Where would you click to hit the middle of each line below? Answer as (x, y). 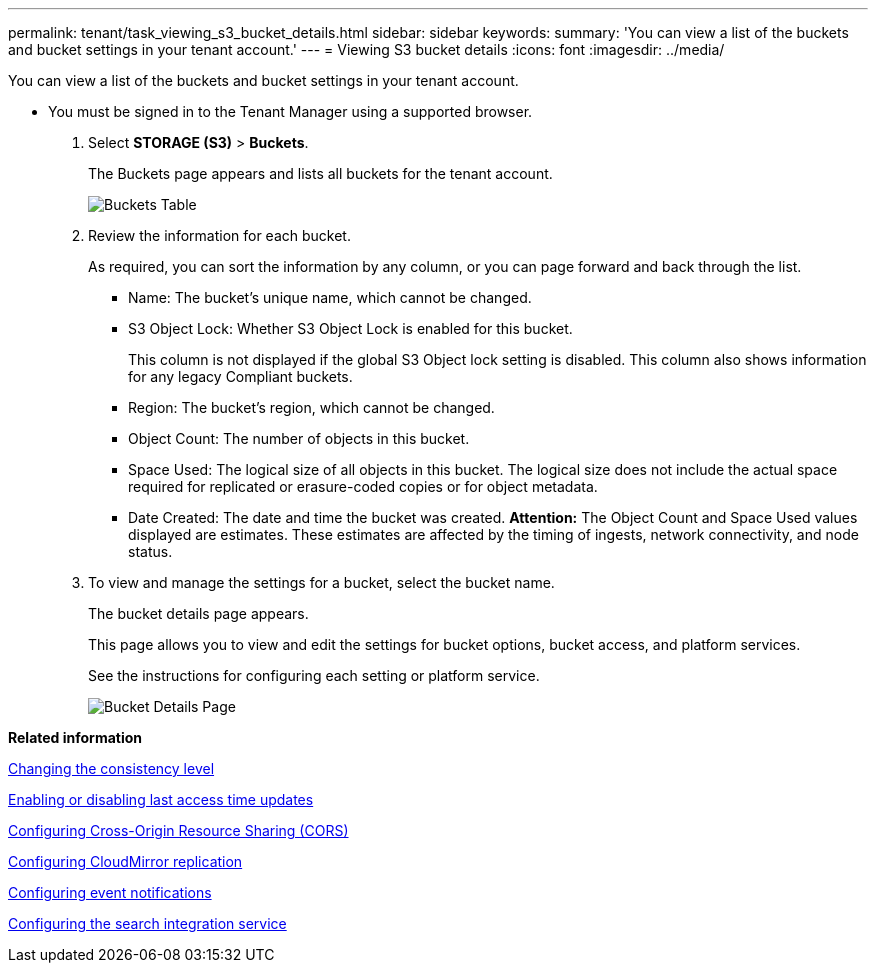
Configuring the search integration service (147, 923)
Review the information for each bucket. (219, 235)
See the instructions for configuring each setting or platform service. (314, 675)
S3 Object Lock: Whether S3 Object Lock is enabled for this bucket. (350, 328)
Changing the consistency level (111, 768)
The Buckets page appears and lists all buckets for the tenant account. (320, 173)
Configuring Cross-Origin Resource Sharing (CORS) (178, 830)
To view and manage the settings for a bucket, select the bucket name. (321, 582)
